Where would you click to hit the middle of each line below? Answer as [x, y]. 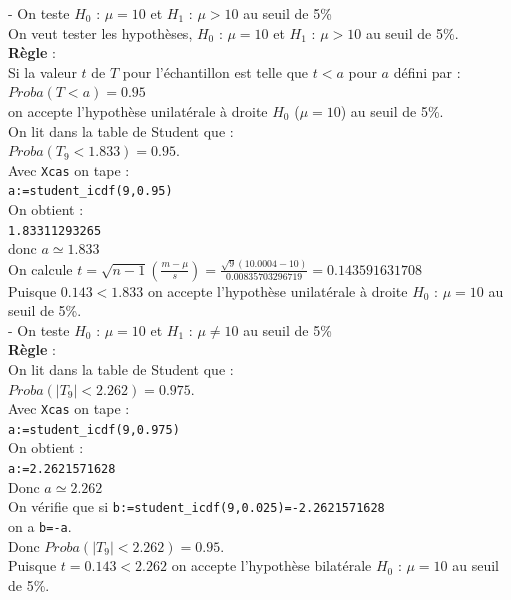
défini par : [427, 71]
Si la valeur [42, 71]
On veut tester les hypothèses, [100, 32]
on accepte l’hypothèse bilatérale [271, 565]
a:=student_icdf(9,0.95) [90, 191]
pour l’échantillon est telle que [215, 71]
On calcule [40, 268]
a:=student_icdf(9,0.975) [94, 429]
